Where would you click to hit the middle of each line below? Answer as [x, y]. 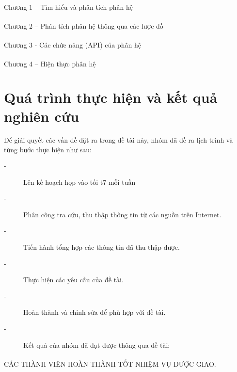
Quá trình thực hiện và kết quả [111, 97]
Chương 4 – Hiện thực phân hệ [50, 64]
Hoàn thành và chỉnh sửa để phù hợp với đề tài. [95, 312]
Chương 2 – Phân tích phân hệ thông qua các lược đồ [84, 25]
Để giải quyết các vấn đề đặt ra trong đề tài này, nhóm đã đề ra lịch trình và [118, 139]
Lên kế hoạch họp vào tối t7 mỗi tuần [79, 182]
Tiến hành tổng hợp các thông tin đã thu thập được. [102, 247]
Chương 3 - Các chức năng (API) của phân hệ [72, 44]
